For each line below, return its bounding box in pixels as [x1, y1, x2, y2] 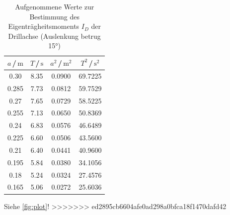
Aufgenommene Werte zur [15, 1, 94, 11]
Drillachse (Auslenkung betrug [8, 30, 101, 41]
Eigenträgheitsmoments [8, 21, 79, 31]
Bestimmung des [29, 11, 80, 21]
